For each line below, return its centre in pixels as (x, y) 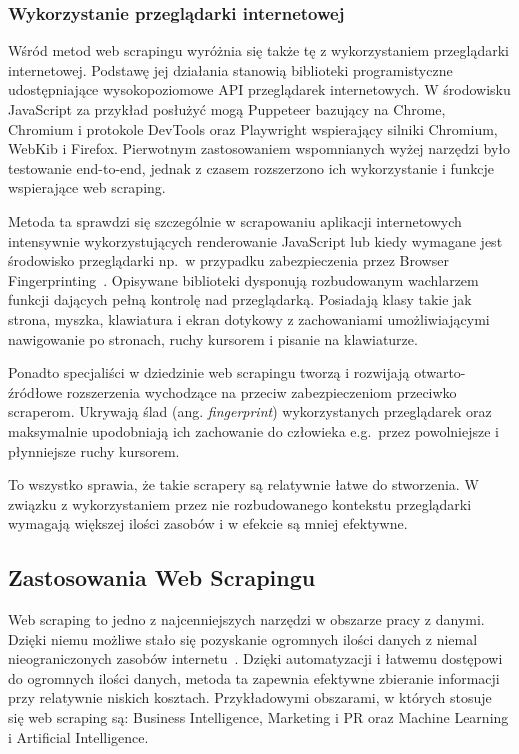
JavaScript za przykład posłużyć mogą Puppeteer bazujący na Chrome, (227, 109)
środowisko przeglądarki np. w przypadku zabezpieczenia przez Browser (228, 260)
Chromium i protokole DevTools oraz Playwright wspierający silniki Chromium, (253, 128)
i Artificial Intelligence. (78, 736)
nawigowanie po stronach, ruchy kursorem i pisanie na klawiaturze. (213, 338)
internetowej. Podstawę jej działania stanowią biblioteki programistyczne (230, 69)
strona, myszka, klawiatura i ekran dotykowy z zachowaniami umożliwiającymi (249, 318)
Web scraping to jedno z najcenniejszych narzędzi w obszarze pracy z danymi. (246, 619)
